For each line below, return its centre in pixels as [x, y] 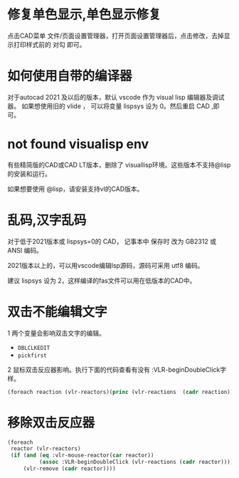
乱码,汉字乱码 [47, 220]
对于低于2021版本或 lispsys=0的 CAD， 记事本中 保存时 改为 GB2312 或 [112, 241]
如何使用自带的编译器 [70, 76]
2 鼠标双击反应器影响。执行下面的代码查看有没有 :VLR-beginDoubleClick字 [117, 369]
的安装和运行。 [29, 173]
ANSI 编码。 [25, 250]
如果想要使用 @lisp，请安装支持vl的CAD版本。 [75, 189]
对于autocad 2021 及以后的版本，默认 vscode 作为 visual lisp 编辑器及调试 [116, 97]
